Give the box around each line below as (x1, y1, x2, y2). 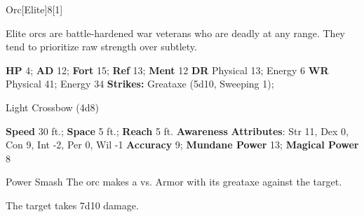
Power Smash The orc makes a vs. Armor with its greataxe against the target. (6, 174, 342, 189)
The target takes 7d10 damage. (6, 197, 139, 212)
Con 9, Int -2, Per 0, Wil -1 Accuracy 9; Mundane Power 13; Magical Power (6, 137, 359, 152)
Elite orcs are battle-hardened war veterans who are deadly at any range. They (6, 25, 345, 40)
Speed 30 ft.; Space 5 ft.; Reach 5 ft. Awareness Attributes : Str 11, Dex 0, (6, 123, 349, 138)
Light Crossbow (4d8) (6, 99, 99, 114)
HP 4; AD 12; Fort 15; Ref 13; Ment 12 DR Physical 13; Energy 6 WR (6, 62, 329, 77)
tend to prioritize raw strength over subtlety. (6, 39, 197, 54)
